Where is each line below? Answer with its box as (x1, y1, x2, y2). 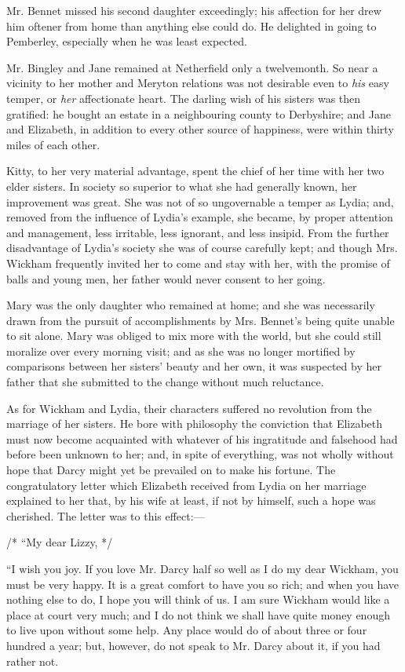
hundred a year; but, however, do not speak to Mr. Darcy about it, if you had (6, 637, 381, 653)
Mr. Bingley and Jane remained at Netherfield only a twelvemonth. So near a (6, 59, 378, 75)
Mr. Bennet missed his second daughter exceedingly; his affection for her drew (6, 2, 381, 18)
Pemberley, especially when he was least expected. (6, 33, 247, 49)
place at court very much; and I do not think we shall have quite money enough (6, 606, 390, 623)
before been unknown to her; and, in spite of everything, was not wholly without (6, 446, 394, 462)
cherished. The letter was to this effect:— (6, 507, 205, 524)
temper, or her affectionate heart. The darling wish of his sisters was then (6, 89, 361, 106)
